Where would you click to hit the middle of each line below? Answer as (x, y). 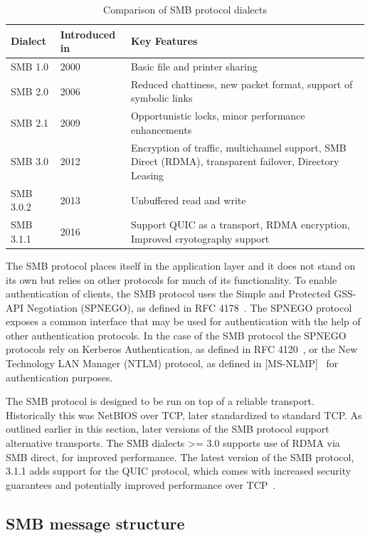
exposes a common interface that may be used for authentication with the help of (183, 321)
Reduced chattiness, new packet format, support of (242, 84)
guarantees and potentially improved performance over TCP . (141, 484)
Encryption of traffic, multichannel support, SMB (238, 147)
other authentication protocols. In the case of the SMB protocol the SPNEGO (176, 335)
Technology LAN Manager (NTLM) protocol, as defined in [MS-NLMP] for (172, 363)
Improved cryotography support (200, 238)
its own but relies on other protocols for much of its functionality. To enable (171, 279)
